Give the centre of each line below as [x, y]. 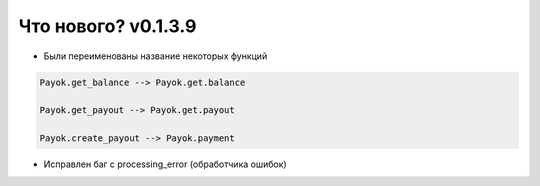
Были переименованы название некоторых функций [155, 56]
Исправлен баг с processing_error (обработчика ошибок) [165, 164]
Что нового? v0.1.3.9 [107, 26]
